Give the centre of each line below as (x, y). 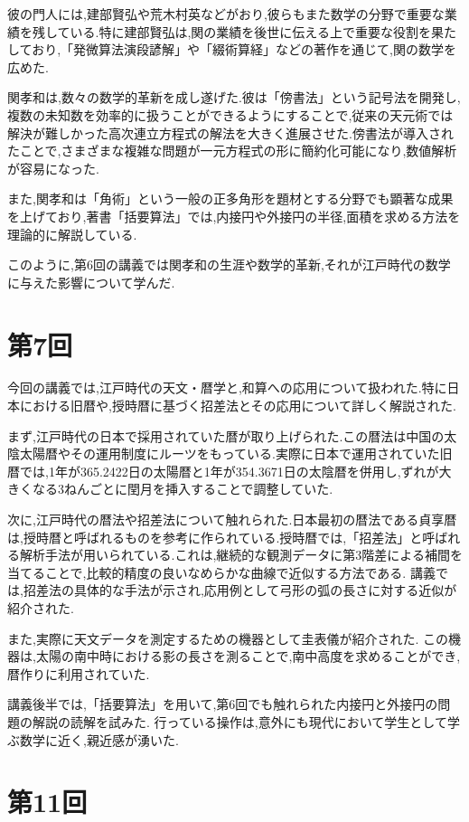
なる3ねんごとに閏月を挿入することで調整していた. (183, 489)
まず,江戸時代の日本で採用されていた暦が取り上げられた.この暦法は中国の (226, 435)
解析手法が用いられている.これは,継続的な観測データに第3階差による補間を (241, 555)
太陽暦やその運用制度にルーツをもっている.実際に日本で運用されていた (230, 454)
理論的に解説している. (72, 234)
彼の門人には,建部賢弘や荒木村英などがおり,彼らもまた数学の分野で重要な (226, 14)
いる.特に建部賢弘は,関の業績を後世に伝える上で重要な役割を (250, 31)
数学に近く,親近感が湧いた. (99, 739)
